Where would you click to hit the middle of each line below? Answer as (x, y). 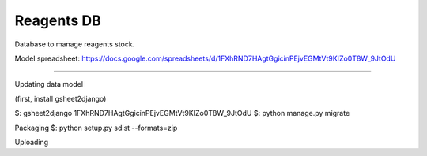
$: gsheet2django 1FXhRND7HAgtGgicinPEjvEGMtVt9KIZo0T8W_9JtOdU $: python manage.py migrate (182, 113)
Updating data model (49, 84)
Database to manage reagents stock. (75, 44)
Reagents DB (58, 20)
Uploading (32, 142)
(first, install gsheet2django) (60, 98)
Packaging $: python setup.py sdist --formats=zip (96, 128)
